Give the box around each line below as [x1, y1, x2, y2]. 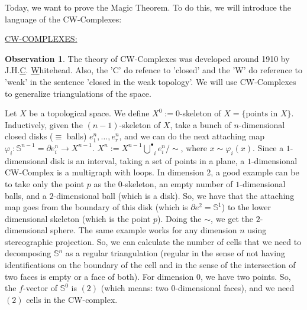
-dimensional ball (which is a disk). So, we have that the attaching [53, 189, 295, 201]
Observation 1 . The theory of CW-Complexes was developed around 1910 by [5, 52, 290, 64]
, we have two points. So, [201, 270, 291, 282]
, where [180, 141, 207, 154]
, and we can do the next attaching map [119, 130, 264, 142]
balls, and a [5, 189, 47, 201]
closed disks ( [5, 130, 53, 142]
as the [93, 177, 116, 190]
